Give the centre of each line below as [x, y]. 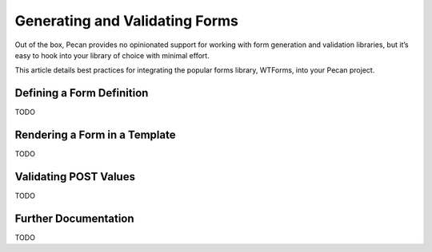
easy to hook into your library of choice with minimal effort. [112, 55]
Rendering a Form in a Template [95, 135]
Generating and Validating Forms [127, 21]
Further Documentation [75, 218]
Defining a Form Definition [82, 93]
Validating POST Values [75, 177]
